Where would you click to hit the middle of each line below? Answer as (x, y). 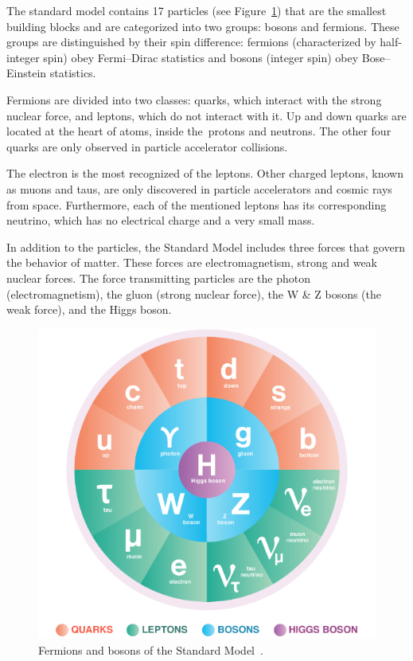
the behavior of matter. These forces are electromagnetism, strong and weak (192, 262)
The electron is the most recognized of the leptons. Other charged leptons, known (205, 173)
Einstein (27, 73)
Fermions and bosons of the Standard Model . (151, 649)
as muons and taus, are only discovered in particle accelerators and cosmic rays (199, 188)
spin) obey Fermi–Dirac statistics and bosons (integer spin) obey (201, 57)
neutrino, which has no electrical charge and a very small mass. (161, 220)
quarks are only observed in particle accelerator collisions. (147, 146)
